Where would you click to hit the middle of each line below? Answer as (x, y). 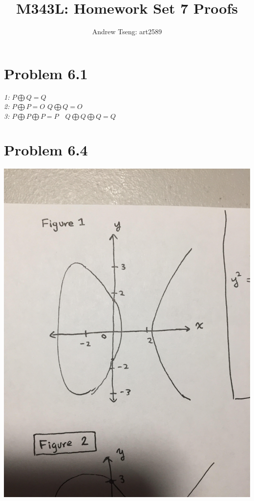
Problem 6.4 (46, 149)
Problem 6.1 (46, 73)
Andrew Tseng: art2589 (127, 32)
